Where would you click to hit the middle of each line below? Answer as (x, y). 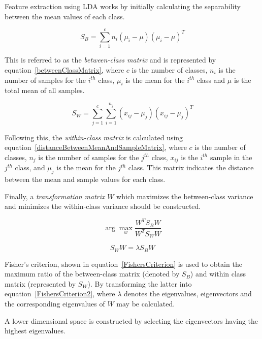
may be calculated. (146, 304)
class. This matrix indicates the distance (191, 167)
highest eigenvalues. (35, 331)
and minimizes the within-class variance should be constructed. (103, 206)
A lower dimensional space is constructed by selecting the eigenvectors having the (132, 320)
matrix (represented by (40, 283)
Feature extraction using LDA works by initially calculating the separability (123, 6)
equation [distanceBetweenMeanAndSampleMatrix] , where (96, 147)
